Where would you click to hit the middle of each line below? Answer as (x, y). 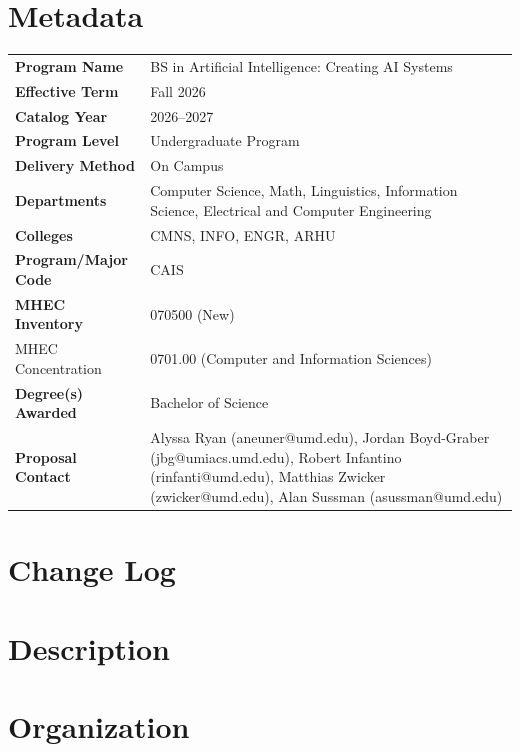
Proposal (46, 456)
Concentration (58, 367)
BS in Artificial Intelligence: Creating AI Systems (301, 65)
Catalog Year (61, 115)
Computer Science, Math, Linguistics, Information (304, 190)
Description (89, 647)
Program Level (67, 140)
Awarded (46, 412)
